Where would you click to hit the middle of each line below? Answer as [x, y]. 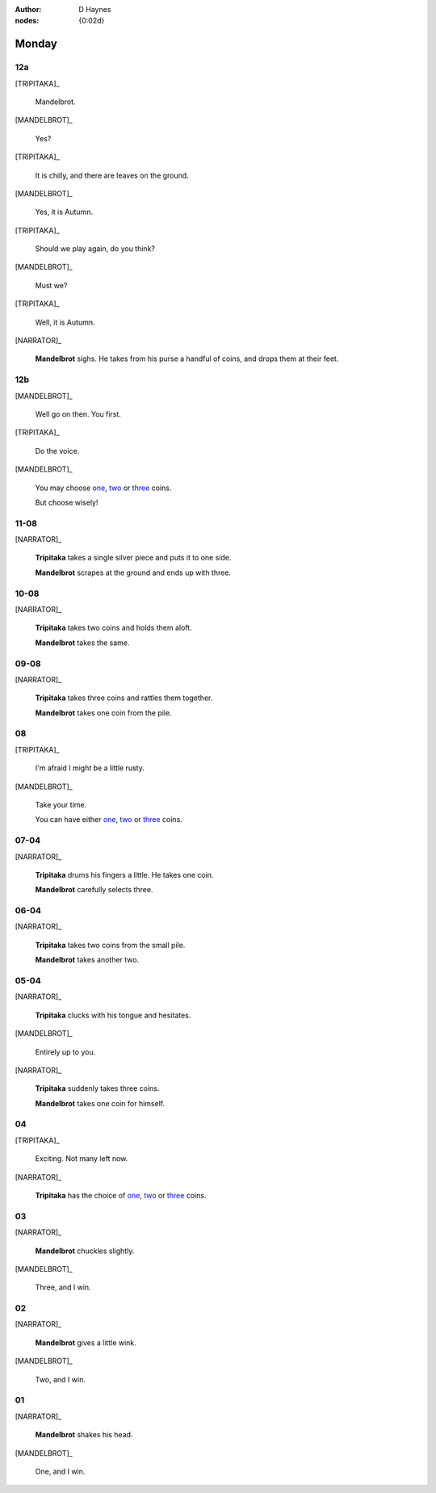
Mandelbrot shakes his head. [84, 1435]
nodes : [27, 21]
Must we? [51, 285]
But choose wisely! [67, 502]
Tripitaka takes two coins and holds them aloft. [114, 628]
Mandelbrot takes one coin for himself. [100, 1103]
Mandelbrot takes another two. [87, 960]
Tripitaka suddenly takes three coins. [97, 1088]
